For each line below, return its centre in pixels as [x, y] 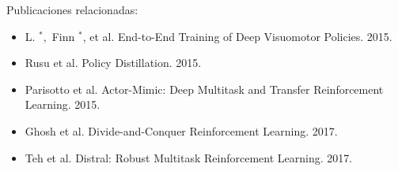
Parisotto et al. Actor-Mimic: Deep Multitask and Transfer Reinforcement [204, 89]
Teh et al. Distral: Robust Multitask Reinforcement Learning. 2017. [189, 157]
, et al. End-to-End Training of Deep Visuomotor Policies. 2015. [237, 36]
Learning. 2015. [63, 104]
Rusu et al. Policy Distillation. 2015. [113, 63]
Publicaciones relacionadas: [72, 9]
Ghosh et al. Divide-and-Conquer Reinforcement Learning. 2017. [181, 130]
